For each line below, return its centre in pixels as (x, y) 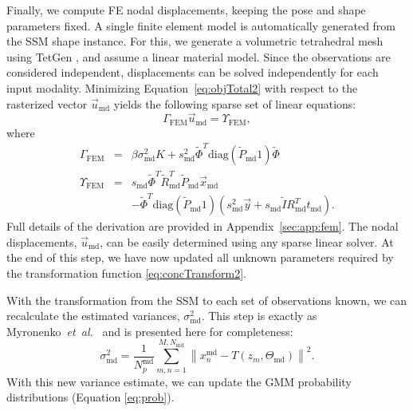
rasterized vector (47, 103)
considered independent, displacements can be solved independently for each (193, 72)
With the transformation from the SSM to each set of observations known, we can (207, 300)
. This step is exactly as (259, 316)
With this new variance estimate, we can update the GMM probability (179, 381)
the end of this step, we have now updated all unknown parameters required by (200, 257)
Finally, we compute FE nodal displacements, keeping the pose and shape (186, 10)
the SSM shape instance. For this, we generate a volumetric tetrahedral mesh (195, 41)
